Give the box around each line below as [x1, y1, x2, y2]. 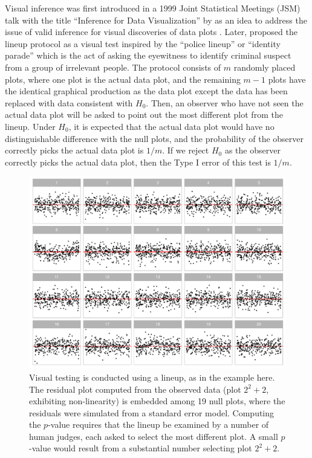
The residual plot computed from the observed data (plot [29, 382, 241, 395]
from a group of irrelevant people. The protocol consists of [5, 60, 221, 73]
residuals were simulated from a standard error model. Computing [29, 406, 275, 419]
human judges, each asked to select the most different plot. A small [29, 430, 278, 442]
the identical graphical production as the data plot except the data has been [5, 85, 288, 97]
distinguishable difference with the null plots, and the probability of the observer [5, 132, 304, 144]
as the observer [224, 144, 281, 156]
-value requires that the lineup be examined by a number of [48, 418, 269, 431]
